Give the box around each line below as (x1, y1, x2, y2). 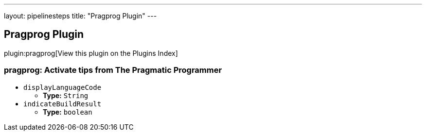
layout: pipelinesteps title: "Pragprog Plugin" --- (4, 12, 157, 20)
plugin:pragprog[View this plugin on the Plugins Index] (4, 49, 178, 57)
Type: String (43, 91, 89, 100)
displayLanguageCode (23, 83, 102, 91)
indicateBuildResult (23, 100, 102, 108)
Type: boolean (43, 107, 92, 116)
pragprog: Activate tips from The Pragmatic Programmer (4, 65, 222, 75)
